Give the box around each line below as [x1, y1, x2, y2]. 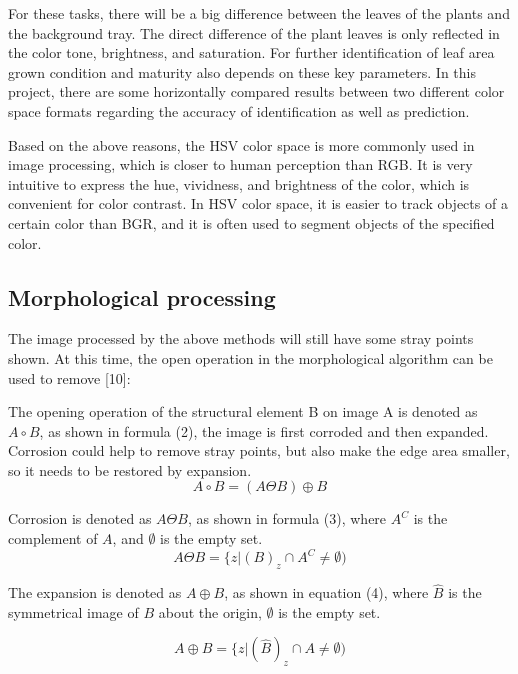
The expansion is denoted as [8, 582, 182, 603]
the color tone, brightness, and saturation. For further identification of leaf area [8, 42, 495, 63]
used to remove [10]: [8, 367, 131, 388]
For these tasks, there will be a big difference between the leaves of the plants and [8, 3, 510, 23]
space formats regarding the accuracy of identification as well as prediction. [8, 100, 470, 121]
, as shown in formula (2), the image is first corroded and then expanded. [39, 420, 489, 441]
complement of [8, 528, 98, 549]
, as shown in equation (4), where [224, 582, 429, 603]
